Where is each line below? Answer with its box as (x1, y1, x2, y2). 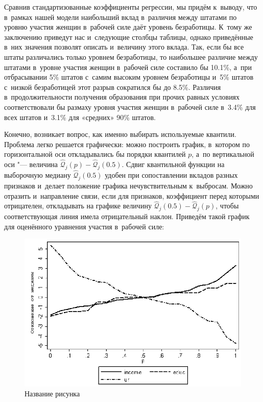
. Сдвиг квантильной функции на (122, 159, 225, 170)
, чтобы (216, 200, 239, 211)
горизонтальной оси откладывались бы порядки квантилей (4, 149, 186, 159)
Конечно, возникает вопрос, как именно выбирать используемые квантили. (4, 129, 236, 139)
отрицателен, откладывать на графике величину (4, 200, 152, 211)
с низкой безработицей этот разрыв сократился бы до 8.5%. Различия (4, 81, 221, 92)
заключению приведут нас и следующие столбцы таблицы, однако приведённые (4, 31, 253, 42)
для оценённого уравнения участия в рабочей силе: (4, 221, 164, 231)
